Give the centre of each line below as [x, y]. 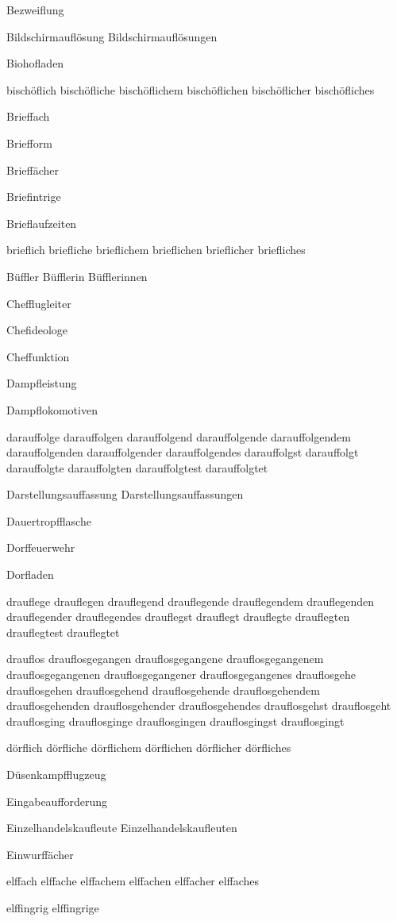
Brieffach [28, 116]
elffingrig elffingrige [53, 907]
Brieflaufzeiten [42, 223]
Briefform [29, 143]
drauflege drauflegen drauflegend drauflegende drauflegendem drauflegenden [191, 601]
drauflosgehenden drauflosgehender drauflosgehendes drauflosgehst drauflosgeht [199, 705]
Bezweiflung [35, 10]
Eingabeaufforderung [57, 801]
